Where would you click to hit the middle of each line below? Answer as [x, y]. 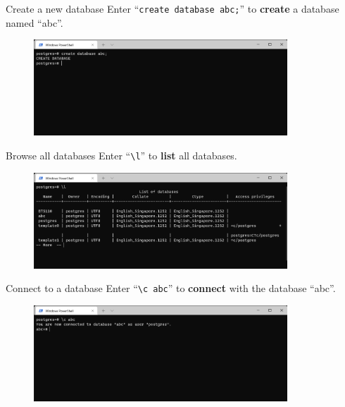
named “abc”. [34, 22]
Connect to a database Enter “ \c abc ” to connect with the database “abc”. [171, 288]
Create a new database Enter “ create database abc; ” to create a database [172, 8]
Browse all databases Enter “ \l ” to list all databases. [121, 156]
